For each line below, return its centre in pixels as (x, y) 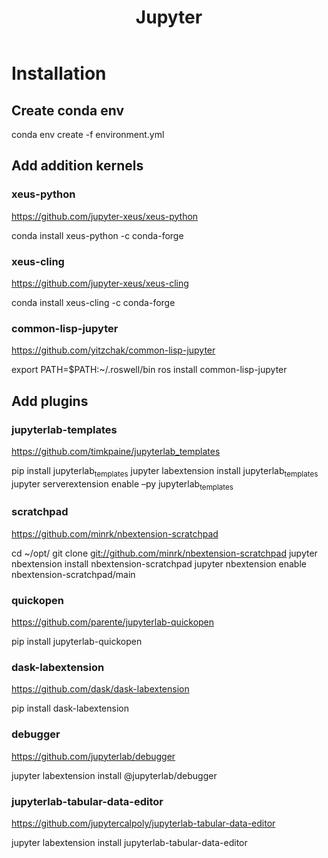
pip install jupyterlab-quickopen (77, 642)
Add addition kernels (77, 166)
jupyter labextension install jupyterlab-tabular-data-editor (129, 843)
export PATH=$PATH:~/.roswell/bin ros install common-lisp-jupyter (149, 370)
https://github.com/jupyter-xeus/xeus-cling (100, 283)
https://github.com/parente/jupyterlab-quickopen (113, 622)
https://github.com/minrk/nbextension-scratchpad (115, 533)
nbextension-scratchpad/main (73, 574)
